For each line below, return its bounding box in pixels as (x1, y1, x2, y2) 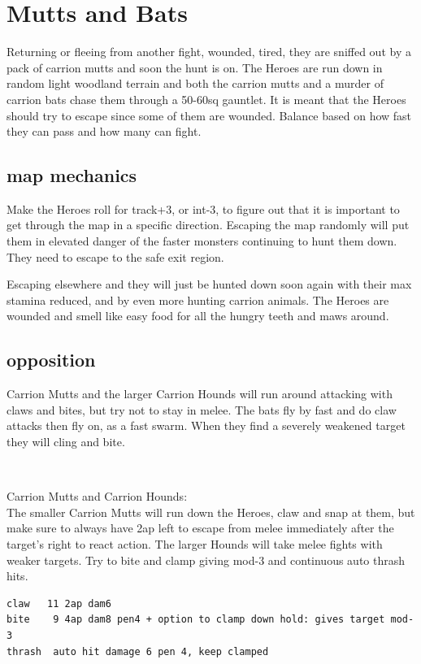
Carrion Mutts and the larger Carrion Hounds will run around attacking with (7, 385, 393, 402)
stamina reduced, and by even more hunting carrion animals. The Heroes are (7, 291, 389, 308)
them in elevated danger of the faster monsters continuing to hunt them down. (7, 232, 397, 250)
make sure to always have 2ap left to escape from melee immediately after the (7, 519, 394, 536)
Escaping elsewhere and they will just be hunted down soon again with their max (7, 276, 412, 293)
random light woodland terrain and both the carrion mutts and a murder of (7, 75, 384, 92)
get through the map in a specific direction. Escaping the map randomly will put (7, 216, 410, 233)
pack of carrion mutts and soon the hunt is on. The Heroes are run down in (7, 59, 383, 76)
